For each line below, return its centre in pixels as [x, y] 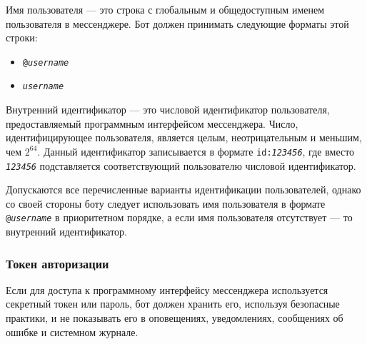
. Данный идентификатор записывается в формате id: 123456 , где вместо [196, 151]
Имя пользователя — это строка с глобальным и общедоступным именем [165, 9]
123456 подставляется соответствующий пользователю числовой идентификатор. [181, 165]
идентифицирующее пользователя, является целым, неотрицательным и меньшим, [184, 137]
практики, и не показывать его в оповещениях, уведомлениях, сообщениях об [175, 318]
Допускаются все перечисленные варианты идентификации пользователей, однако [183, 189]
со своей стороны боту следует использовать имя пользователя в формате [166, 203]
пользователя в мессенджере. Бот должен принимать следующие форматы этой [177, 23]
